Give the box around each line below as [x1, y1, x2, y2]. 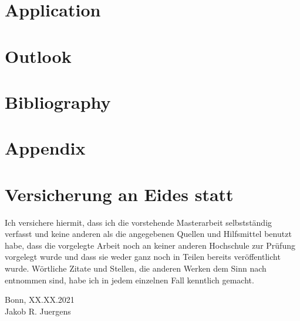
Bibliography [5, 89, 111, 113]
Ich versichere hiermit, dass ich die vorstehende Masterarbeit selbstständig [5, 216, 272, 228]
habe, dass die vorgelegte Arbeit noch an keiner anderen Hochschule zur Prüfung [5, 239, 295, 251]
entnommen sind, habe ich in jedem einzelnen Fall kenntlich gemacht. [5, 273, 254, 286]
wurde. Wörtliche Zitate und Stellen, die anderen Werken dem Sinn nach [5, 262, 267, 274]
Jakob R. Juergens [5, 305, 71, 317]
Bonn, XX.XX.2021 [5, 293, 75, 306]
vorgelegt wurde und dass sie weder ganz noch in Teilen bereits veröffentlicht [5, 250, 281, 263]
